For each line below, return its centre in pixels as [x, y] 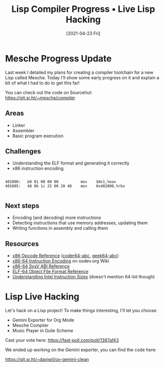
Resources [22, 244]
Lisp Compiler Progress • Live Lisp [83, 9]
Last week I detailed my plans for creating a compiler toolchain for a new [79, 72]
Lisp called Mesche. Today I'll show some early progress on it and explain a [82, 77]
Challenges [23, 151]
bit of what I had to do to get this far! [42, 83]
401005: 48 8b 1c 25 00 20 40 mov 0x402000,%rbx [65, 186]
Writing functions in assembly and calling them [60, 228]
